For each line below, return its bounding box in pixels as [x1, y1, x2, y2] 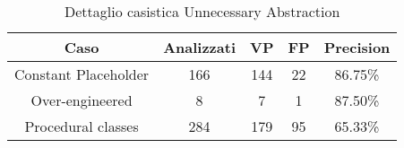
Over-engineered [30, 90, 133, 110]
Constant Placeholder [14, 64, 150, 84]
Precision [323, 37, 391, 57]
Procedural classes [24, 116, 139, 136]
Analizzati [163, 37, 236, 57]
